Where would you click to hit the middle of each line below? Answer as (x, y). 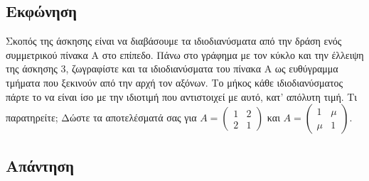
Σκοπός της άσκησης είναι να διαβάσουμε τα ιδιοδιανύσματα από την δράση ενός (174, 41)
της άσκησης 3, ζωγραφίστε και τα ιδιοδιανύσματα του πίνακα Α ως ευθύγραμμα (172, 68)
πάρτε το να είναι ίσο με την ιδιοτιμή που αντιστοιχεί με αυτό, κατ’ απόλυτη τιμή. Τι (182, 96)
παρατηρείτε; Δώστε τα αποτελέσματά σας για (101, 117)
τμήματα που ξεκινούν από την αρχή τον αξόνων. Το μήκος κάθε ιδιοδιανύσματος (175, 82)
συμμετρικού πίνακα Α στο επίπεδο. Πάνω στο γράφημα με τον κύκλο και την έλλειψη (185, 54)
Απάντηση (40, 165)
